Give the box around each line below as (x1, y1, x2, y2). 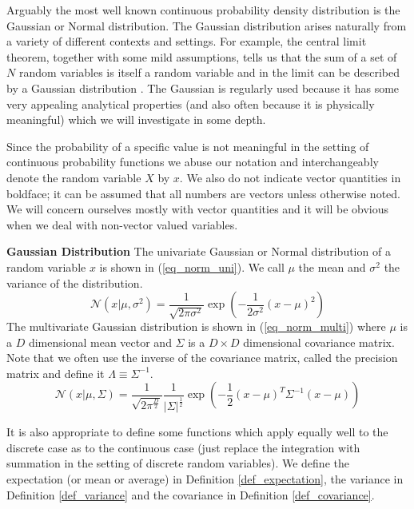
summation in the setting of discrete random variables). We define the (6, 455, 349, 471)
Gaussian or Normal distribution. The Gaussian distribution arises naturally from (6, 17, 407, 34)
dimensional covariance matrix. (243, 333, 395, 350)
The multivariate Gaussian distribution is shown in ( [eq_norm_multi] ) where (6, 318, 386, 335)
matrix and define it (6, 364, 105, 381)
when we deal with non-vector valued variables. (6, 216, 238, 233)
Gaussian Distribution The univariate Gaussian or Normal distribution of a (6, 243, 391, 260)
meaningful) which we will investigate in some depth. (6, 111, 266, 128)
